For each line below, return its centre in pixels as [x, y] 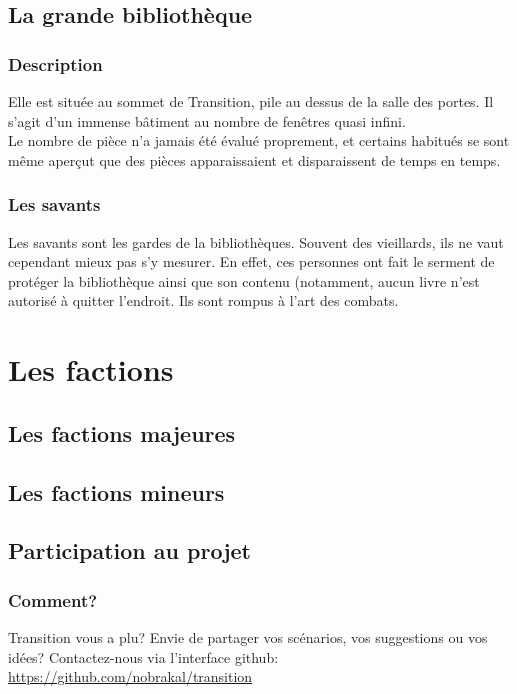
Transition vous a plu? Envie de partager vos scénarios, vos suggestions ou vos [248, 636]
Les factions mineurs [116, 491]
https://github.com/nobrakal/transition [130, 676]
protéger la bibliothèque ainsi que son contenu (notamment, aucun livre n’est [244, 280]
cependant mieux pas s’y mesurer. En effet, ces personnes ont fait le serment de [251, 261]
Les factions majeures [122, 432]
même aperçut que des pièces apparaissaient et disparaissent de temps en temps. [254, 159]
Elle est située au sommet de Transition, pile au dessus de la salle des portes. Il [251, 101]
